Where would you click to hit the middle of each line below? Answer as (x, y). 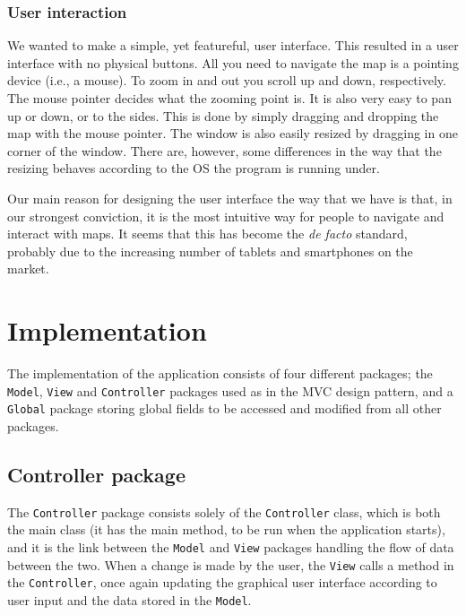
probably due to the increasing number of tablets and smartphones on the (210, 251)
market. (28, 269)
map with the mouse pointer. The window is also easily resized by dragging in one (233, 133)
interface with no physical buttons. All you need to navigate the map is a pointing (233, 62)
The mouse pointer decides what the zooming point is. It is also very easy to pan (229, 98)
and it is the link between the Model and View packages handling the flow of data (231, 547)
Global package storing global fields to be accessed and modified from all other (224, 408)
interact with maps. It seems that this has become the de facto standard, (207, 234)
